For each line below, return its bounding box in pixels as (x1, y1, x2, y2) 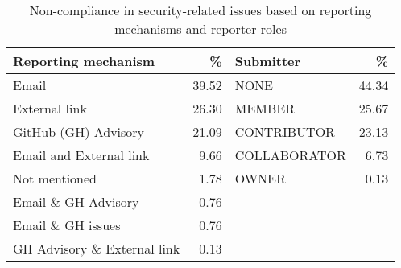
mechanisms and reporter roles (114, 19, 287, 38)
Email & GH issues (13, 216, 121, 234)
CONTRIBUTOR (234, 122, 335, 141)
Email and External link (13, 146, 150, 164)
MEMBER (234, 99, 295, 118)
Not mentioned (13, 169, 97, 188)
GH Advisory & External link (13, 239, 180, 258)
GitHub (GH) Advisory (13, 122, 145, 141)
